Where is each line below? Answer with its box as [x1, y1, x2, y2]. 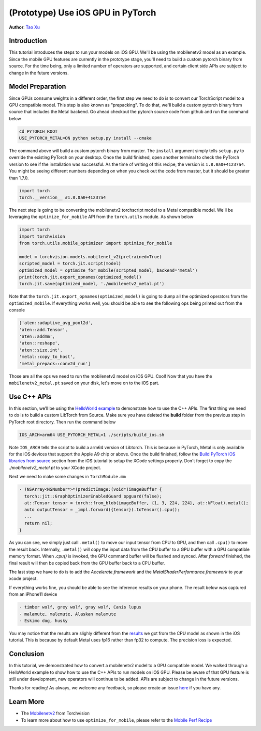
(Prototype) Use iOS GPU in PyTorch [9, 7, 157, 18]
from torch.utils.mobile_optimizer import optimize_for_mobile [19, 240, 173, 246]
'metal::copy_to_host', [19, 354, 76, 359]
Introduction [9, 37, 47, 45]
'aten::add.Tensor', [19, 327, 68, 332]
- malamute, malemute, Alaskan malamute [19, 611, 116, 617]
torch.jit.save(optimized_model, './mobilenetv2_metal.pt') [19, 281, 165, 287]
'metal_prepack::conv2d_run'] [19, 361, 91, 366]
